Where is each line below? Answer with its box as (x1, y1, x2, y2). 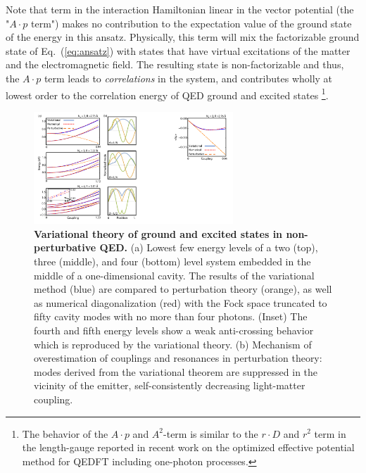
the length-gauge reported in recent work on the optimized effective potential (22, 440, 355, 455)
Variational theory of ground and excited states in (34, 226, 283, 241)
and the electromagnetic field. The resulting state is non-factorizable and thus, (6, 57, 344, 72)
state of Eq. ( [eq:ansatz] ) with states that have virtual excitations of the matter (6, 43, 351, 58)
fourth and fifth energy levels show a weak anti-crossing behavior (34, 323, 314, 337)
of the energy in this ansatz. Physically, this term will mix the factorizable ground (6, 30, 360, 44)
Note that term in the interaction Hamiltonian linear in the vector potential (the (6, 2, 354, 16)
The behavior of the (22, 426, 108, 441)
